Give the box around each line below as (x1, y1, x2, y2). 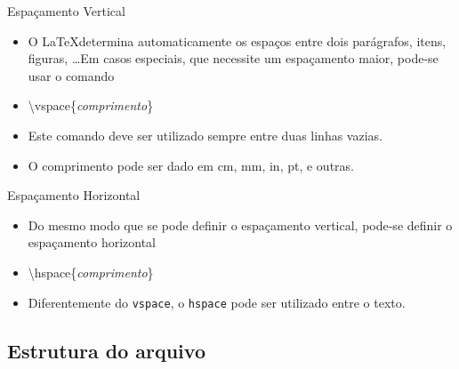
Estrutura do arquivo (7, 336, 205, 364)
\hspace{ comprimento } (28, 262, 154, 281)
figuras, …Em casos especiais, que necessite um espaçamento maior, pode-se (28, 49, 439, 68)
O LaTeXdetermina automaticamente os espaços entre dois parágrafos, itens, (28, 31, 447, 50)
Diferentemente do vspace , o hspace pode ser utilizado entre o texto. (28, 293, 406, 311)
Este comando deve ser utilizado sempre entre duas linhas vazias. (28, 125, 382, 144)
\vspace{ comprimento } (28, 96, 154, 115)
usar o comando (28, 66, 115, 84)
